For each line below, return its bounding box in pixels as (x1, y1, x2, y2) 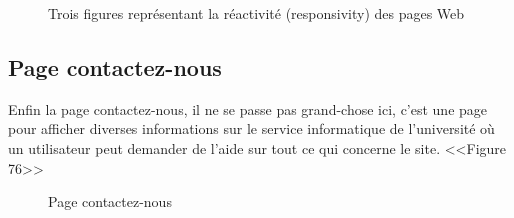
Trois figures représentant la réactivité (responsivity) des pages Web (48, 3, 465, 23)
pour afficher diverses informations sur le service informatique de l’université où (8, 118, 495, 139)
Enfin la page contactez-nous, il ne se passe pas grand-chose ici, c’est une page (8, 98, 488, 119)
